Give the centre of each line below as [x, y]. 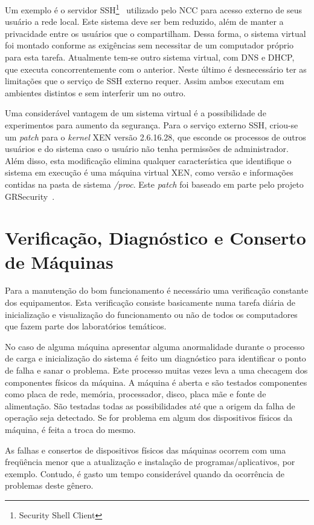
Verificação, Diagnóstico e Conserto [155, 238]
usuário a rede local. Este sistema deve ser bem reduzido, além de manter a [144, 21]
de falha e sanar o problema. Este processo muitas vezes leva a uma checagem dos [156, 370]
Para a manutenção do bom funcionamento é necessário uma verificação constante [157, 290]
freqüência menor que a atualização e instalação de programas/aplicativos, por [150, 462]
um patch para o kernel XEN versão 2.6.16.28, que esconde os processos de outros [155, 137]
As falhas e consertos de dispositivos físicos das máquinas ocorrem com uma [146, 450]
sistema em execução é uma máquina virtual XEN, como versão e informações [149, 172]
